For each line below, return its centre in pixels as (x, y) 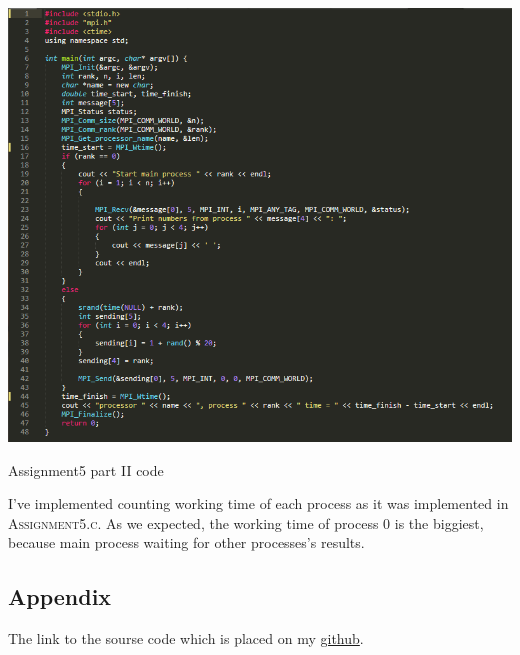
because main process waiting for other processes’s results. (186, 542)
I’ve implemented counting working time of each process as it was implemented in (258, 503)
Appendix (60, 596)
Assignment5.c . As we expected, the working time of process (193, 522)
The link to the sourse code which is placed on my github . (186, 638)
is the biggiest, (439, 522)
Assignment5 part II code (86, 469)
